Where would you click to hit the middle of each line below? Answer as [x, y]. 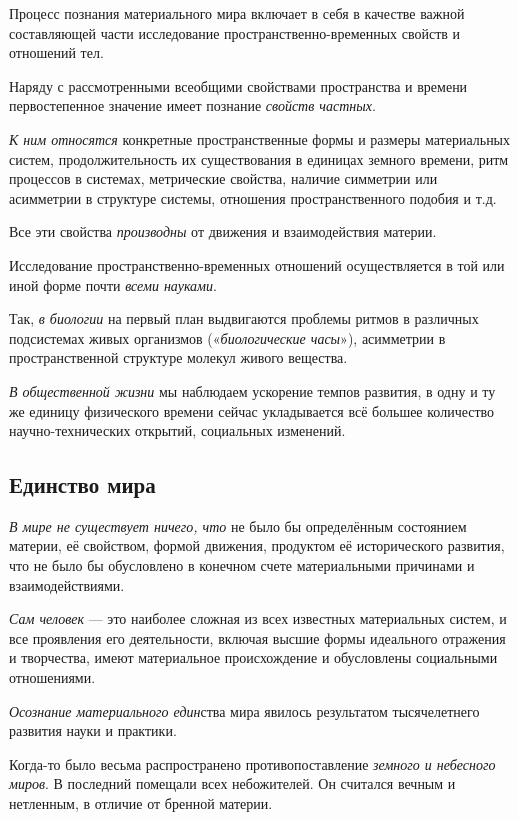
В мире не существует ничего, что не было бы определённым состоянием [238, 525]
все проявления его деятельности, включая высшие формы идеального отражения [257, 637]
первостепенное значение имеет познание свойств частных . [192, 105]
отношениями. [52, 677]
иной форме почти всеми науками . [113, 284]
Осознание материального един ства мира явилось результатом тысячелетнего [244, 710]
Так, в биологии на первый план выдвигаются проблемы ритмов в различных [244, 318]
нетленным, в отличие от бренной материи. [141, 803]
